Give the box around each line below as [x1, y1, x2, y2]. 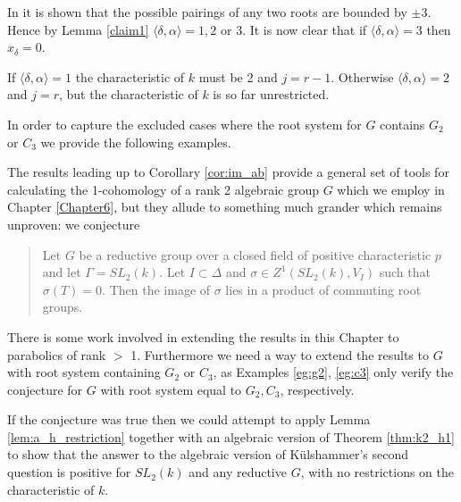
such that [379, 263, 431, 281]
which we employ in [337, 180, 445, 198]
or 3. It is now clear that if [221, 20, 367, 38]
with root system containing [7, 363, 161, 381]
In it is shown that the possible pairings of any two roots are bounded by [7, 3, 407, 21]
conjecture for [7, 380, 83, 398]
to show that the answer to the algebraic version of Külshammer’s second [7, 445, 408, 464]
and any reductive [189, 463, 287, 481]
